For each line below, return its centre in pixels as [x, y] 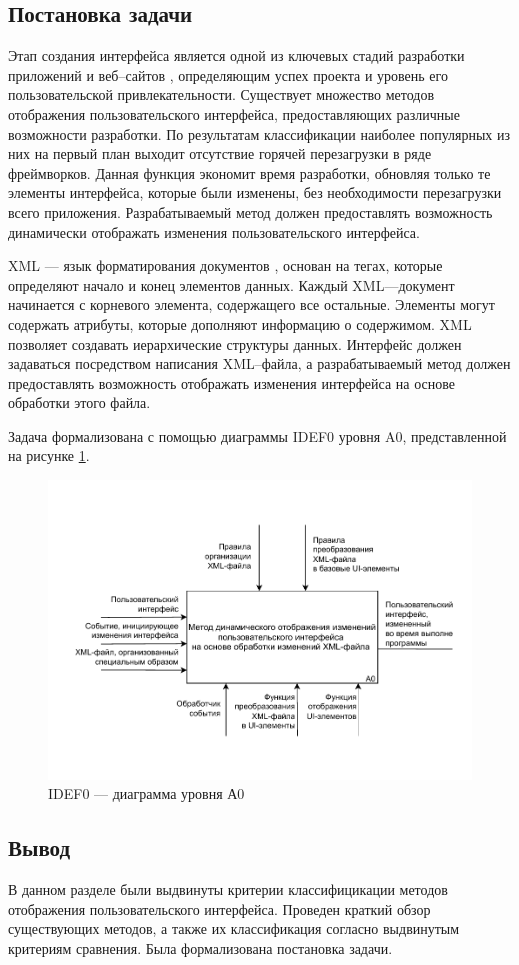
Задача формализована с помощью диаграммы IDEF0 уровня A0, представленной [257, 435]
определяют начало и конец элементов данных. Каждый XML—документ [231, 284]
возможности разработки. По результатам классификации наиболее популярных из [259, 133]
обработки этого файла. [79, 402]
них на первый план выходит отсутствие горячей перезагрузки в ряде [220, 153]
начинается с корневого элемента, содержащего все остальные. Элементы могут [251, 304]
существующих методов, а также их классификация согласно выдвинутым [234, 928]
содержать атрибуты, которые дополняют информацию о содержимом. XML [240, 323]
